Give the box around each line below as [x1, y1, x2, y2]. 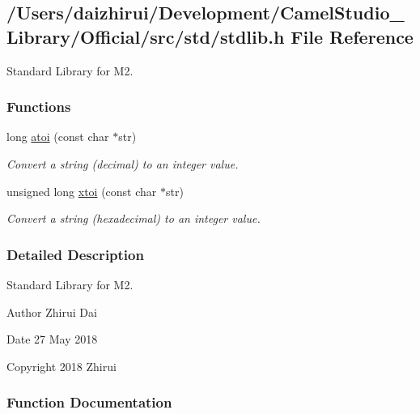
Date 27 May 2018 [6, 331, 98, 348]
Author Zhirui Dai [6, 303, 97, 320]
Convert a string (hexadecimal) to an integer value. [6, 210, 261, 227]
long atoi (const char [6, 128, 109, 145]
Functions [6, 96, 71, 117]
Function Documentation [6, 392, 172, 412]
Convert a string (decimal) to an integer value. [6, 156, 239, 172]
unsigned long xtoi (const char [6, 182, 157, 199]
